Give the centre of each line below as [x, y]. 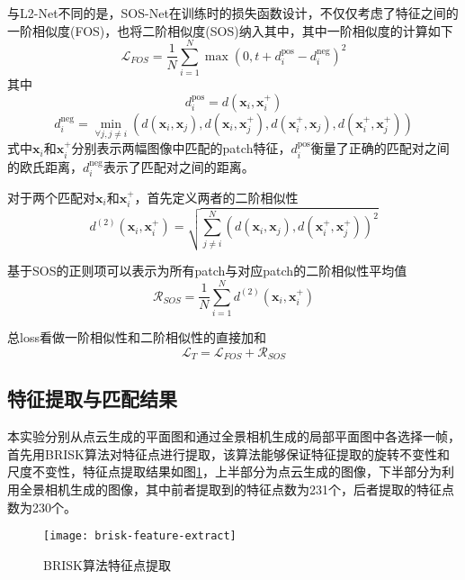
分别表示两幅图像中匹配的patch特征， [181, 148]
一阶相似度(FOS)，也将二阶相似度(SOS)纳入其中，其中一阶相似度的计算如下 [230, 30]
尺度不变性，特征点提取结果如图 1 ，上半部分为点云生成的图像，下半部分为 [224, 471]
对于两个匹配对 [51, 197]
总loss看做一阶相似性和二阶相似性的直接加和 [137, 336]
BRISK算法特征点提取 [107, 564]
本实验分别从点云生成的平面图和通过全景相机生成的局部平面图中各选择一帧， [234, 436]
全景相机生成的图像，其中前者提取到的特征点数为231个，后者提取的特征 [230, 489]
